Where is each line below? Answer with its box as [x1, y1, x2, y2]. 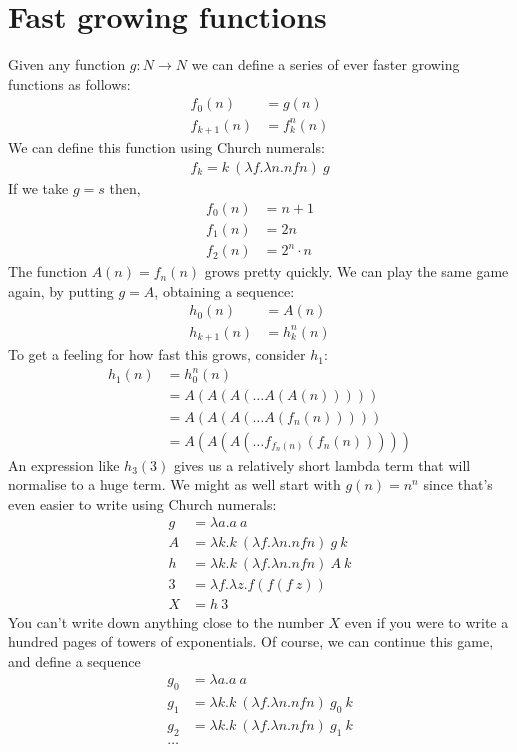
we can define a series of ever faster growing [191, 54, 460, 75]
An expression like [8, 454, 120, 475]
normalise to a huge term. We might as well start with [8, 474, 341, 495]
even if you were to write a [344, 611, 509, 632]
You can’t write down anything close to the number [8, 611, 324, 632]
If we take [8, 177, 69, 198]
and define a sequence [8, 650, 141, 671]
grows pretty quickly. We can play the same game [204, 261, 509, 282]
